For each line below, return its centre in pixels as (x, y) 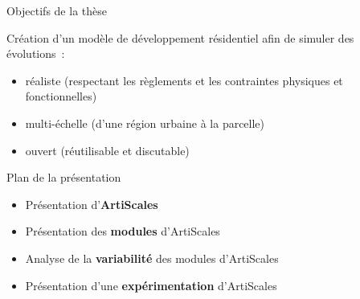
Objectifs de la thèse (57, 10)
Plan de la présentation (64, 177)
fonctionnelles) (61, 96)
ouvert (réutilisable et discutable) (107, 150)
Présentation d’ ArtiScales (92, 204)
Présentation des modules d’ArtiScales (123, 231)
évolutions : (36, 53)
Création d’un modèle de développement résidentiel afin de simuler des (180, 37)
